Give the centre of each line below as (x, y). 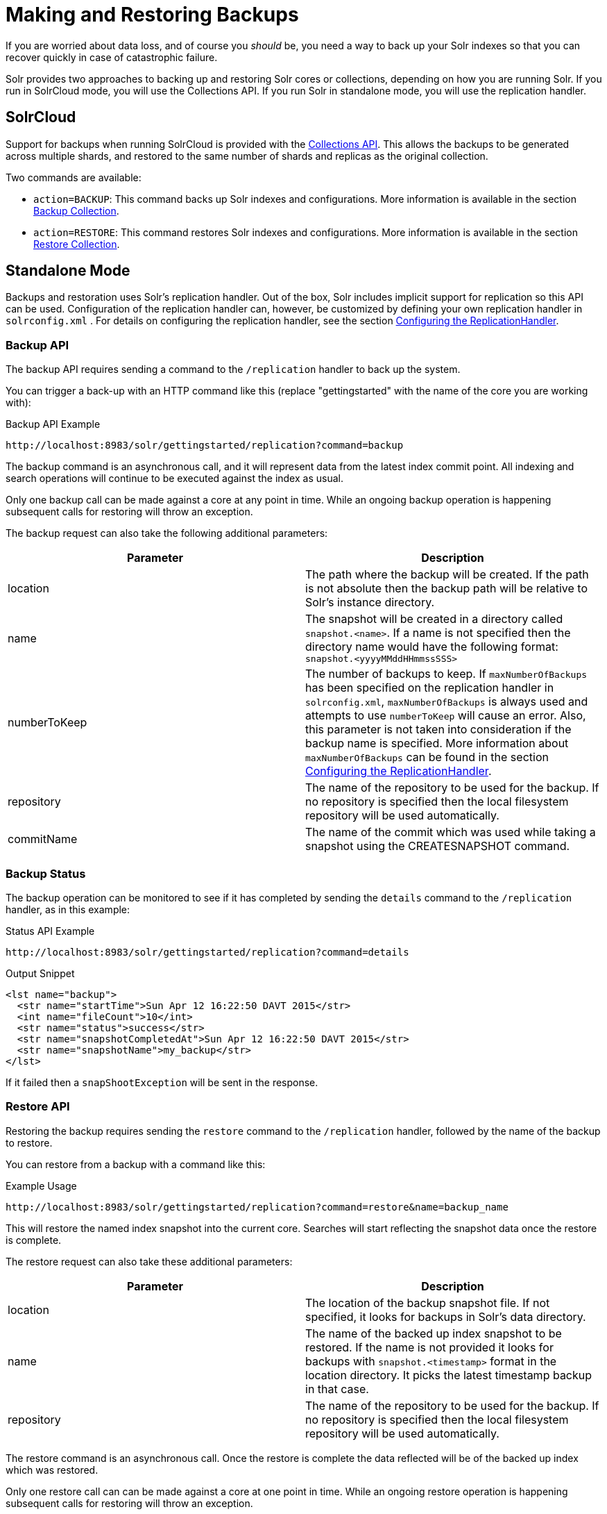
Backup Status (46, 873)
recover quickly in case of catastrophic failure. (112, 57)
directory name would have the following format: (432, 647)
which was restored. (52, 1470)
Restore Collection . (77, 244)
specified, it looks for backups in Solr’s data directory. (446, 1316)
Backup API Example (53, 424)
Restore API (38, 1107)
